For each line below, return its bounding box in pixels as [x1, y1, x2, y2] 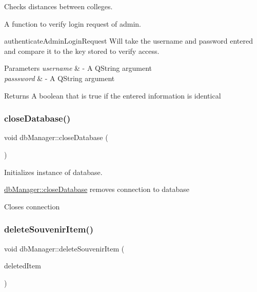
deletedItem [4, 260, 41, 271]
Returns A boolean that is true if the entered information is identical [4, 90, 221, 101]
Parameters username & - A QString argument [4, 63, 152, 73]
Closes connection [4, 201, 60, 211]
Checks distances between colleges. [4, 1, 113, 11]
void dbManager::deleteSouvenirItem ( [4, 243, 125, 254]
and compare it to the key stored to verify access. [4, 45, 160, 56]
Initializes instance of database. [4, 166, 103, 177]
